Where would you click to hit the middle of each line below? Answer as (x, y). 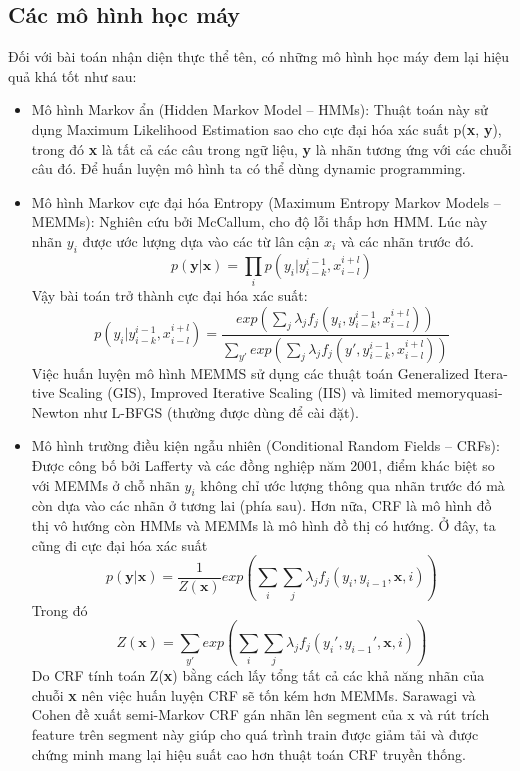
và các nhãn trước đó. (407, 240)
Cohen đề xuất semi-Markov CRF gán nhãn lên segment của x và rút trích (260, 714)
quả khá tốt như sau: (72, 75)
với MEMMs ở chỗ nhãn (105, 484)
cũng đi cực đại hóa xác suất (119, 544)
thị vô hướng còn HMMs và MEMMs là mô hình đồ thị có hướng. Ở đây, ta (263, 524)
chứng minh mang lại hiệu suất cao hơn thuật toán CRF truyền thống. (248, 753)
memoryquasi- (459, 392)
